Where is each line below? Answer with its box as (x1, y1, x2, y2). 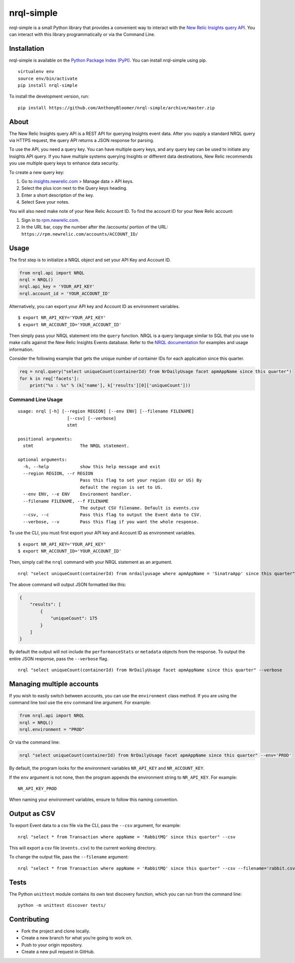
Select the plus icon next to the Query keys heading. (21, 185, 128, 191)
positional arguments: (18, 436, 73, 442)
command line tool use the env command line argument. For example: (9, 700, 151, 706)
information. (9, 346, 34, 352)
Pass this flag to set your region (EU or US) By (80, 478, 202, 483)
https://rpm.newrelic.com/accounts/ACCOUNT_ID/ (21, 231, 139, 237)
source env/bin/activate (18, 75, 78, 81)
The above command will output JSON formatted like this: (9, 582, 126, 587)
